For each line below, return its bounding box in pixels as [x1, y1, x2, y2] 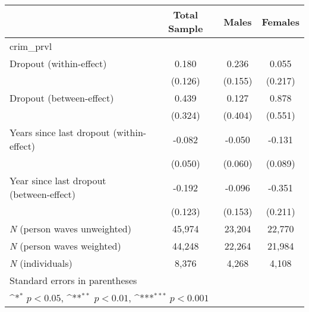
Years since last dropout [10, 125, 110, 139]
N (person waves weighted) [10, 239, 121, 253]
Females [261, 14, 299, 29]
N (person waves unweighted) [10, 222, 131, 235]
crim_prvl [10, 39, 52, 53]
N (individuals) [10, 256, 72, 270]
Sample [168, 21, 203, 35]
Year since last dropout [10, 174, 106, 187]
